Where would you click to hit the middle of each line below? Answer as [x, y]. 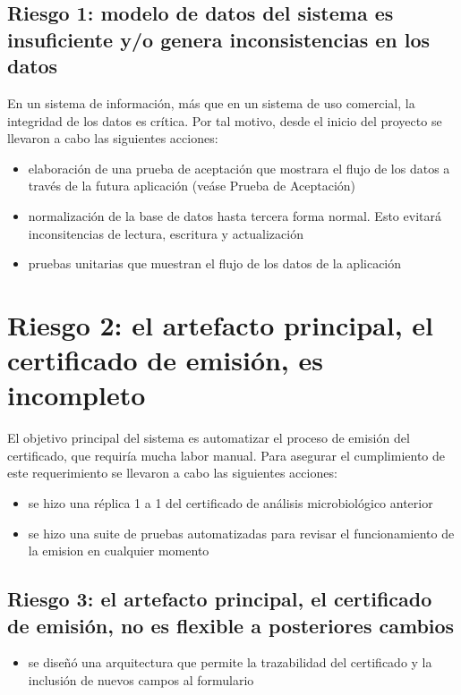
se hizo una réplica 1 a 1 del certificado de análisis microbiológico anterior [230, 503]
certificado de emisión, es [165, 360]
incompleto [77, 395]
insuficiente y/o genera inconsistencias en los [219, 39]
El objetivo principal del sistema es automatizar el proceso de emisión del [209, 438]
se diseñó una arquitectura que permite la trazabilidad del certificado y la [230, 662]
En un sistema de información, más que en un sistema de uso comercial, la [211, 102]
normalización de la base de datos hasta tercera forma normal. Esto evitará [235, 215]
